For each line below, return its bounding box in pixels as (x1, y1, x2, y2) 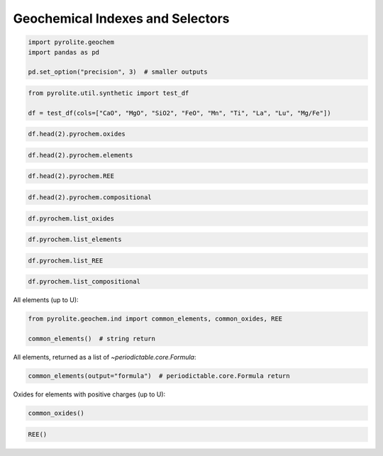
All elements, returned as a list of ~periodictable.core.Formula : (13, 353, 196, 362)
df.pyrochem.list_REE (28, 256, 104, 265)
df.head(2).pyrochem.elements (28, 151, 133, 159)
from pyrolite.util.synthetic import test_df (28, 89, 189, 97)
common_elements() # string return (28, 335, 156, 343)
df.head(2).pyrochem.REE (28, 172, 115, 180)
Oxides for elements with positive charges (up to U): (13, 390, 166, 399)
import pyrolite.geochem (28, 38, 115, 46)
